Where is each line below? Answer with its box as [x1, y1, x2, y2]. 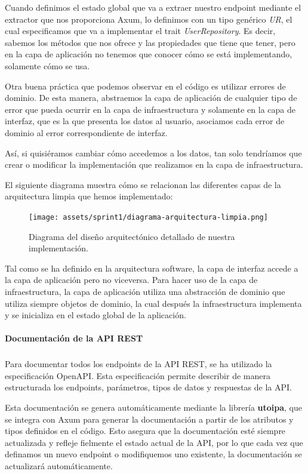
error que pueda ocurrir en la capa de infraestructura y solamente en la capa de [5, 103, 296, 115]
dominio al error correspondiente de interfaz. [5, 126, 168, 138]
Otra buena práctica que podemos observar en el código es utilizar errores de [5, 79, 286, 92]
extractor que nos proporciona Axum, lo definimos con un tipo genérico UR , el [5, 13, 292, 25]
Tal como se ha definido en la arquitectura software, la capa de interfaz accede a [5, 261, 298, 274]
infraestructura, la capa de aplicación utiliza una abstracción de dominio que [5, 285, 285, 297]
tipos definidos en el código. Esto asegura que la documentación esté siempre [5, 424, 286, 437]
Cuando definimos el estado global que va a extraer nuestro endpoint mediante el [5, 1, 301, 13]
